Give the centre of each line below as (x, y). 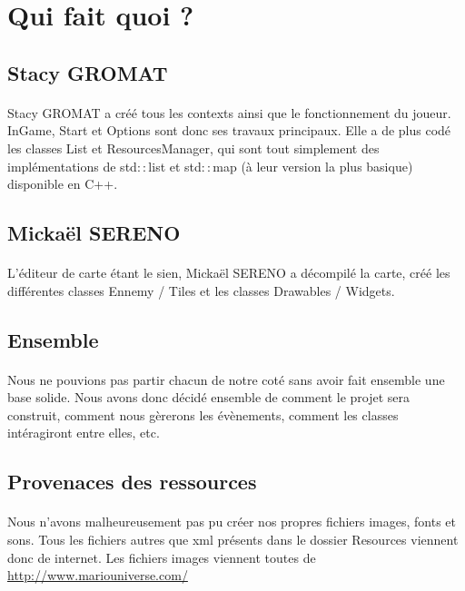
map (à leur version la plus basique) (313, 166)
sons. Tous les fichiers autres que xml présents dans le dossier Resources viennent (233, 539)
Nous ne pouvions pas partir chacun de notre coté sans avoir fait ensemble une (226, 379)
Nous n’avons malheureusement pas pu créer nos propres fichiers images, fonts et (232, 522)
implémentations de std (72, 166)
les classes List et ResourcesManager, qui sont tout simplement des (193, 148)
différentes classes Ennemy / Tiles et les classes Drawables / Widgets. (201, 290)
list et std (175, 166)
